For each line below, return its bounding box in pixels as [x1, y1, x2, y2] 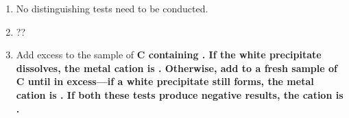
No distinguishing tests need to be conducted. [16, 1, 208, 15]
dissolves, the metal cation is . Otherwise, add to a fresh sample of [16, 60, 337, 75]
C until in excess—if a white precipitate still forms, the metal [16, 74, 314, 88]
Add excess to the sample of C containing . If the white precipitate [16, 47, 322, 62]
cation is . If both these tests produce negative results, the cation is [16, 87, 344, 102]
